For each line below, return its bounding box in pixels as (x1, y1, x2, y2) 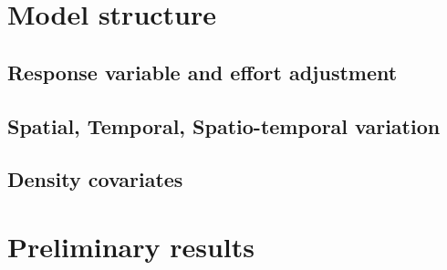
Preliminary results (7, 227, 255, 265)
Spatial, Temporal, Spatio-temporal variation (7, 111, 441, 140)
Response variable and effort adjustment (7, 57, 398, 86)
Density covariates (7, 165, 183, 193)
